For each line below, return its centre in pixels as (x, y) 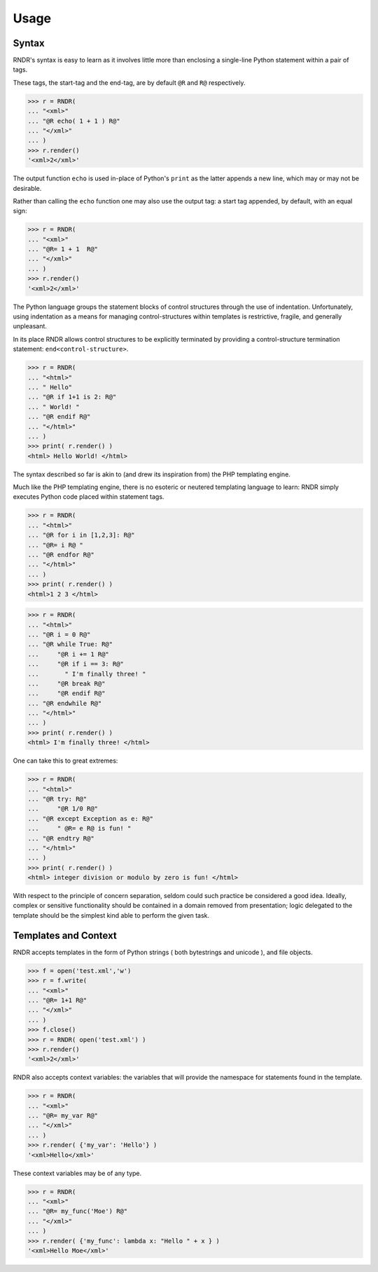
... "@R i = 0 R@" (59, 634)
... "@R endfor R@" (61, 555)
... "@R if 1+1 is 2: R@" (72, 397)
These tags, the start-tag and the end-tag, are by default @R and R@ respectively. (129, 82)
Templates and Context (65, 936)
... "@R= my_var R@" (63, 1116)
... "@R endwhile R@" (65, 703)
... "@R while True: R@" (70, 644)
